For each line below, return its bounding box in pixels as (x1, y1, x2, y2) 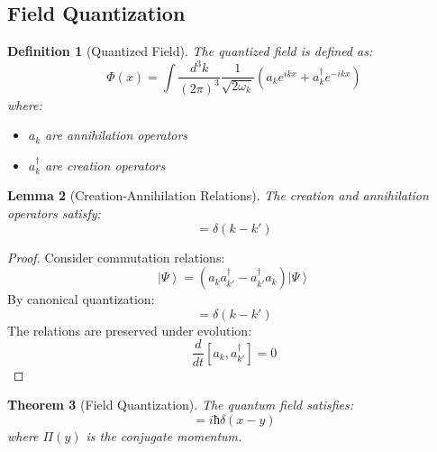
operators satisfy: (7, 204, 101, 223)
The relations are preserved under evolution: (7, 320, 252, 339)
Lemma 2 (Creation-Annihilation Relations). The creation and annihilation (7, 186, 429, 205)
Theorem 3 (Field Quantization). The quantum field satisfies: (7, 395, 354, 414)
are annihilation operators (45, 125, 188, 144)
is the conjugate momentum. (86, 426, 242, 445)
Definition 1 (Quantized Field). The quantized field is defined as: (7, 42, 373, 60)
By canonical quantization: (7, 290, 155, 309)
